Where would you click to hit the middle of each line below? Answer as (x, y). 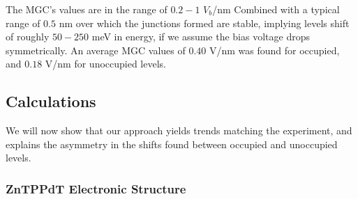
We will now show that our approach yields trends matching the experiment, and (179, 130)
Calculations (51, 101)
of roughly (28, 37)
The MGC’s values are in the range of (87, 9)
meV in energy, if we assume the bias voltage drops (201, 37)
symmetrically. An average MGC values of (96, 50)
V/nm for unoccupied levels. (105, 64)
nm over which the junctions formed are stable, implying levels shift (204, 23)
